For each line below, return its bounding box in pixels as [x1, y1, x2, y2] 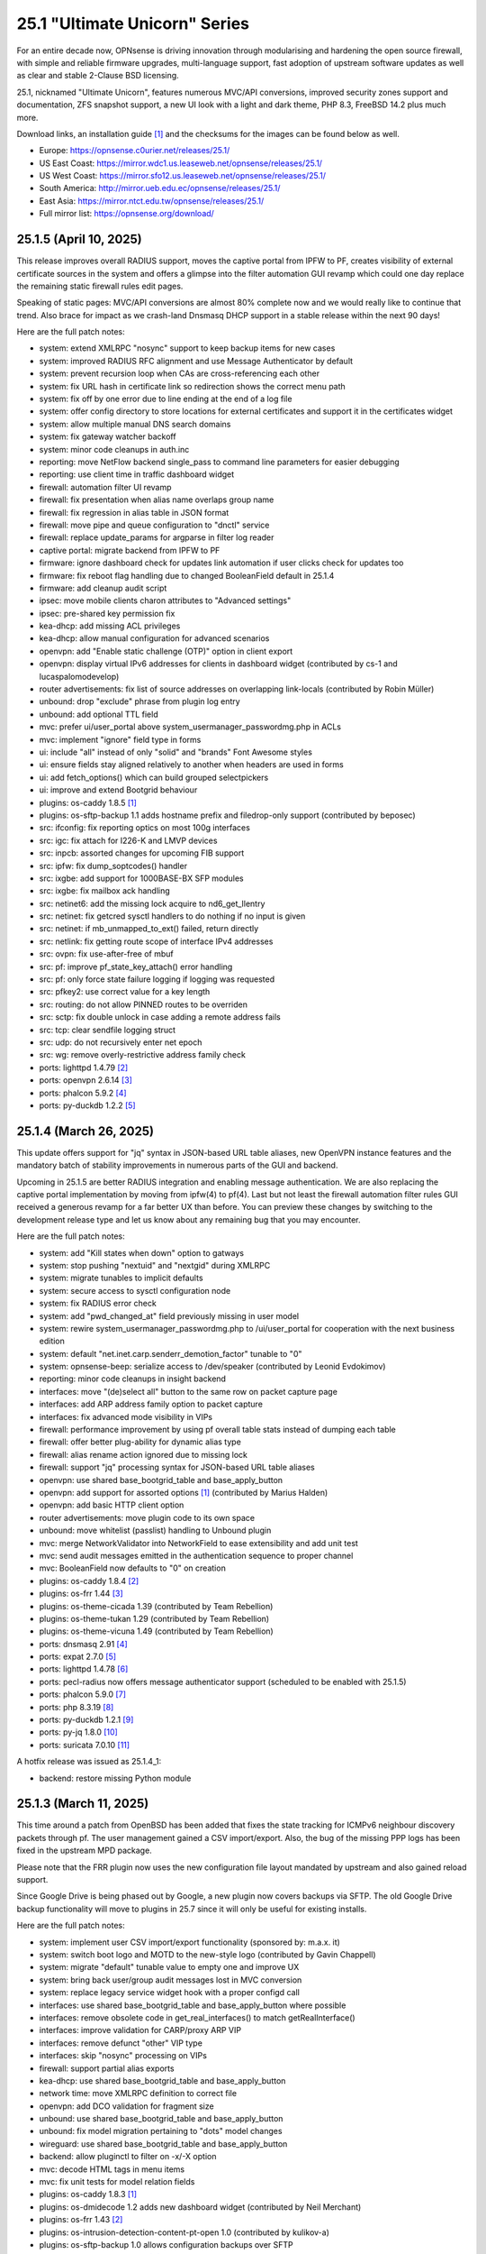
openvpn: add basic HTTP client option [39, 1499, 184, 1510]
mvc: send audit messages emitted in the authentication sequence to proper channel [39, 1550, 354, 1561]
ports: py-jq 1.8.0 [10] [39, 1727, 119, 1737]
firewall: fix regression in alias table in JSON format [39, 507, 229, 518]
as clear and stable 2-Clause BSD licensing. [16, 70, 179, 81]
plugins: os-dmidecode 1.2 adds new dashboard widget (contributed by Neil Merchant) [39, 2201, 362, 2213]
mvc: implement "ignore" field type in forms [39, 734, 202, 745]
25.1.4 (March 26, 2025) [16, 1123, 155, 1139]
